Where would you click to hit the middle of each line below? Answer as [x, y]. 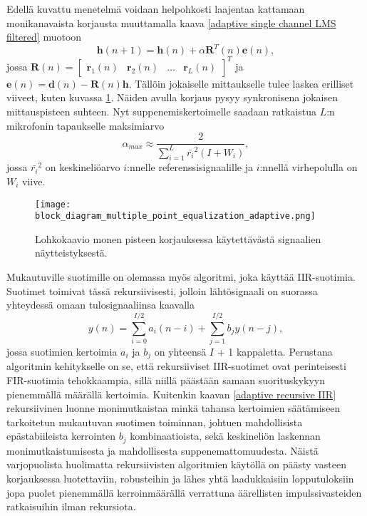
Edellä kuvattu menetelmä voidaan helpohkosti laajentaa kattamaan [156, 9]
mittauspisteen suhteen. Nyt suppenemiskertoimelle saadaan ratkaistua [162, 111]
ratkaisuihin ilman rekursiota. [71, 506]
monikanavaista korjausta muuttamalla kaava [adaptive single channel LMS [171, 22]
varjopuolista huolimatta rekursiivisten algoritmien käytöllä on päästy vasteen [176, 464]
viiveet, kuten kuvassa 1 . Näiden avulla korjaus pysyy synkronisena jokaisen [172, 97]
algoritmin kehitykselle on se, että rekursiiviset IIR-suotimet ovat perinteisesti [176, 366]
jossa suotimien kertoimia [62, 351]
